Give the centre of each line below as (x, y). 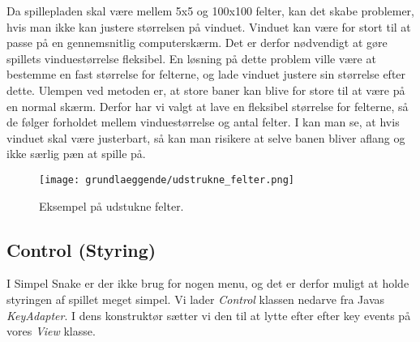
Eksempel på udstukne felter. (111, 205)
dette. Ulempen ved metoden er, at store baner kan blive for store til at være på (206, 90)
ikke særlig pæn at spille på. (76, 154)
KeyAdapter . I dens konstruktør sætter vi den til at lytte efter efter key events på (209, 315)
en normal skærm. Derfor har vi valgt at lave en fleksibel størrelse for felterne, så (208, 106)
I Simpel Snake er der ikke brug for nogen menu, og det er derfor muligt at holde (208, 283)
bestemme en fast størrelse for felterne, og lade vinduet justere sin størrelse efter (206, 74)
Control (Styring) (81, 249)
